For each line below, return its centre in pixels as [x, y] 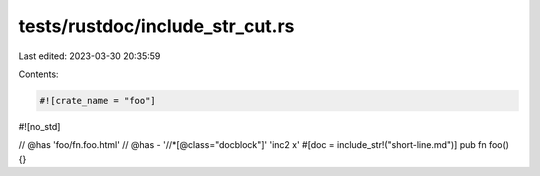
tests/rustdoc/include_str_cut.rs [156, 26]
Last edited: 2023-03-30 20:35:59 [89, 56]
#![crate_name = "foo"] [98, 100]
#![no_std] [39, 126]
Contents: [38, 74]
